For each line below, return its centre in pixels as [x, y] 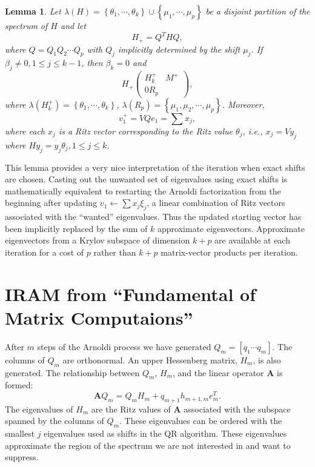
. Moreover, [243, 104]
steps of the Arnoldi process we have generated [124, 346]
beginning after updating [51, 203]
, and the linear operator [218, 372]
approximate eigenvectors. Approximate [231, 228]
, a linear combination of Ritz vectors [216, 203]
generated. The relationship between [72, 372]
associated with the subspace [237, 409]
